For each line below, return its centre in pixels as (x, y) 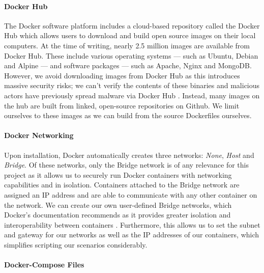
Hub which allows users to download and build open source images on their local (130, 35)
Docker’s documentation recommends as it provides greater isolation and (118, 215)
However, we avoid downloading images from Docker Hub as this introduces (122, 75)
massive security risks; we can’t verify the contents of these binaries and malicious (132, 85)
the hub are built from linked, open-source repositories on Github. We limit (122, 105)
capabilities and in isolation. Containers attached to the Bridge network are (122, 185)
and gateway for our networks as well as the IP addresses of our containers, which (132, 235)
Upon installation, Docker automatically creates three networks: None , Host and (129, 155)
